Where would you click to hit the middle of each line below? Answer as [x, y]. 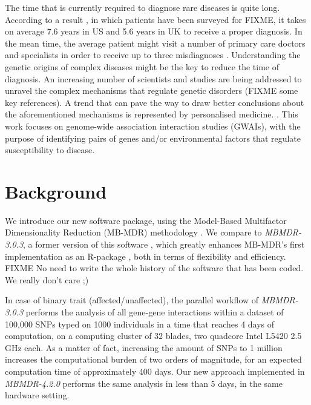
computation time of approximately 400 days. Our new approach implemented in [155, 371]
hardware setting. [37, 395]
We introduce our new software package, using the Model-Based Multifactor [146, 220]
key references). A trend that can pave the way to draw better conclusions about [155, 102]
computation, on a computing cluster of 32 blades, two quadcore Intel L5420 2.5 [153, 336]
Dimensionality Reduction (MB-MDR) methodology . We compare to [133, 232]
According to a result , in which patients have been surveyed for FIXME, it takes [155, 19]
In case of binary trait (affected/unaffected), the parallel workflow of [132, 300]
